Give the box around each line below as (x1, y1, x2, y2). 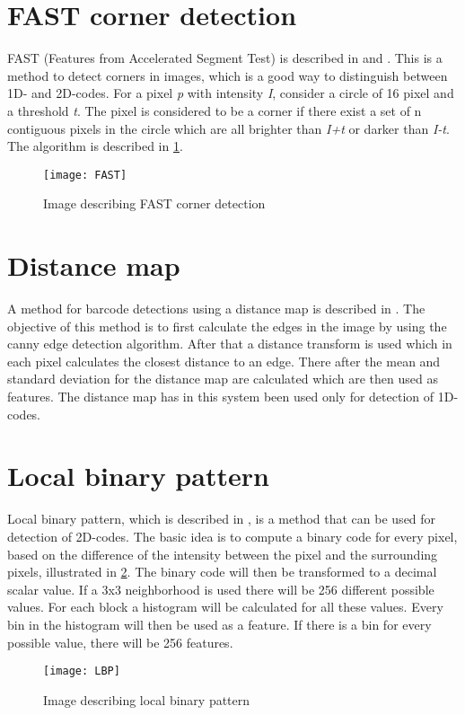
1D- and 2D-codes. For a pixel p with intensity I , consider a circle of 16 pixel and (7, 84, 454, 102)
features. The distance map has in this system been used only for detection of (7, 387, 434, 406)
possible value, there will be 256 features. (7, 632, 233, 651)
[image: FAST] (43, 168, 127, 181)
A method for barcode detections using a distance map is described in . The (7, 299, 426, 318)
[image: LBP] (43, 665, 120, 678)
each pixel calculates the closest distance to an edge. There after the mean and (7, 351, 441, 370)
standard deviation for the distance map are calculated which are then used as (7, 369, 438, 388)
